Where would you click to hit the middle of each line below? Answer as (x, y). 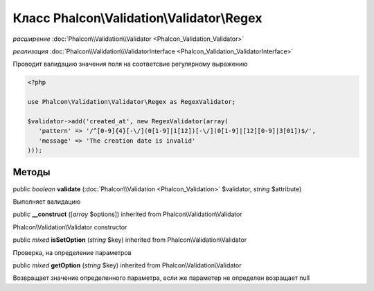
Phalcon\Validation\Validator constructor (70, 227)
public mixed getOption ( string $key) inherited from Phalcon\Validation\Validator (127, 265)
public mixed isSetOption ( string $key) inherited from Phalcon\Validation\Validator (130, 240)
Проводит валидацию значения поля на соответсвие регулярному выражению (130, 64)
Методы (32, 172)
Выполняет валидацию (47, 202)
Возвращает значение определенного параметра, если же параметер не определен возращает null (161, 278)
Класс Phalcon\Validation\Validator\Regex (137, 18)
